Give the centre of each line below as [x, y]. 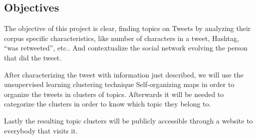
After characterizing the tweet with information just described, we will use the [124, 74]
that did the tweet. [33, 57]
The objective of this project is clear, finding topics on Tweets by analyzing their [128, 28]
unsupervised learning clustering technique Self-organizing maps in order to [119, 84]
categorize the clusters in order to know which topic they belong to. [108, 104]
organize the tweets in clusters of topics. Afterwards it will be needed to [114, 94]
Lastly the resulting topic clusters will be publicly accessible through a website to [128, 120]
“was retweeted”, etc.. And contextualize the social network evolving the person [126, 48]
